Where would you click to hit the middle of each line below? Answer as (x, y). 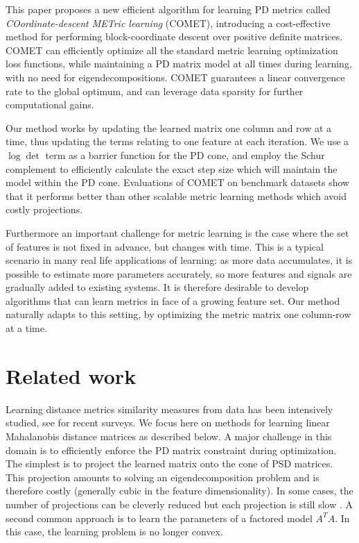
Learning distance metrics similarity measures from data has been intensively (169, 409)
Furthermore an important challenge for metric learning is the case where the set (177, 232)
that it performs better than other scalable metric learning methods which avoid (176, 195)
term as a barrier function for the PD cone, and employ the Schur (185, 154)
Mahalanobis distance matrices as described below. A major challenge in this (169, 436)
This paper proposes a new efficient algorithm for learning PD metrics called (168, 9)
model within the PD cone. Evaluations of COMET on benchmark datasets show (178, 182)
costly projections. (44, 209)
